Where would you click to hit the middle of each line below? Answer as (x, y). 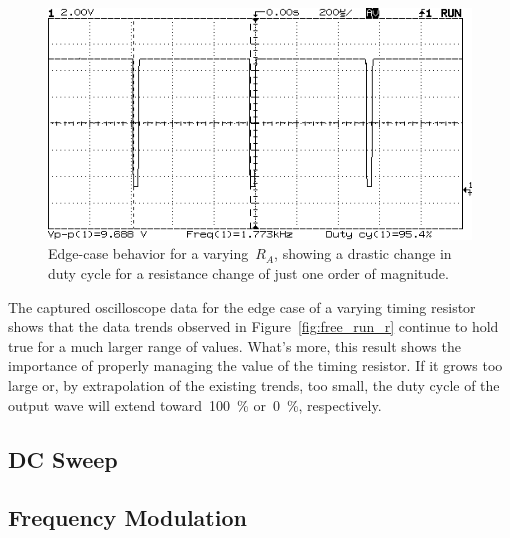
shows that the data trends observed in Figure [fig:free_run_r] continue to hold (253, 326)
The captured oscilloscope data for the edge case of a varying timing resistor (242, 306)
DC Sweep (63, 458)
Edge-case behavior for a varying (148, 253)
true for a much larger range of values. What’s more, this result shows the (234, 345)
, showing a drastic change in (363, 253)
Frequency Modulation (127, 517)
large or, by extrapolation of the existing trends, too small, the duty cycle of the (254, 385)
